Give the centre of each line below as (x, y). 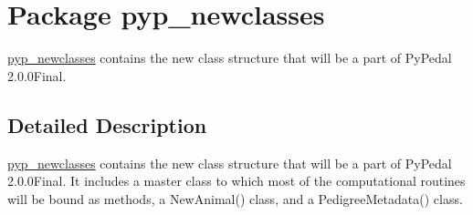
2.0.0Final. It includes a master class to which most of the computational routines (236, 181)
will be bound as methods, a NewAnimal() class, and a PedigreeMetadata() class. (235, 198)
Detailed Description (107, 124)
